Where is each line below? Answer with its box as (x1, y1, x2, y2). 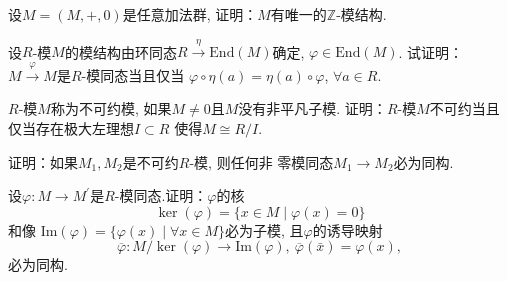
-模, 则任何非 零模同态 (189, 151, 334, 172)
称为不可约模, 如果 (50, 98, 172, 119)
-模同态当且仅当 (81, 64, 185, 85)
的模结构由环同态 (64, 41, 177, 62)
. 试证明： (398, 41, 464, 62)
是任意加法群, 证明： (122, 4, 258, 24)
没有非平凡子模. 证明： (238, 98, 387, 119)
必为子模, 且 (225, 219, 304, 240)
